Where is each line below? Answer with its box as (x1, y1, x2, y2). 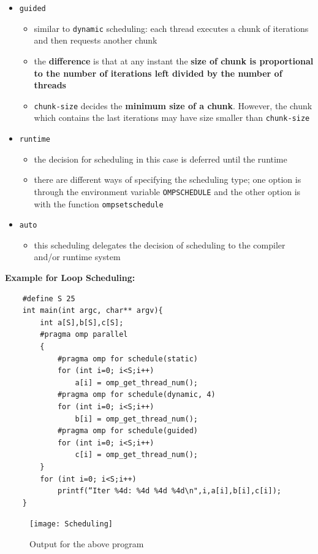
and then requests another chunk (34, 34, 157, 47)
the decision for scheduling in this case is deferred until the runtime (34, 152, 287, 165)
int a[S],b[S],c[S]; (40, 318, 124, 327)
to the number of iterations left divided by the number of (34, 66, 282, 79)
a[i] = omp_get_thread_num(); (75, 378, 198, 387)
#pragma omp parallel (40, 330, 128, 339)
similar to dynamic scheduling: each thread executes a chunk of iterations (34, 21, 309, 34)
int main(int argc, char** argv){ (22, 306, 163, 315)
